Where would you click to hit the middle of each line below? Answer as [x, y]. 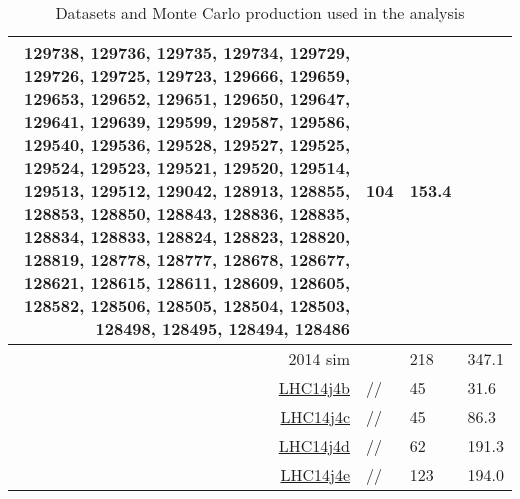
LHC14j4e [315, 474]
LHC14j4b [314, 387]
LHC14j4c [315, 416]
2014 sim [319, 358]
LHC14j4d [314, 445]
